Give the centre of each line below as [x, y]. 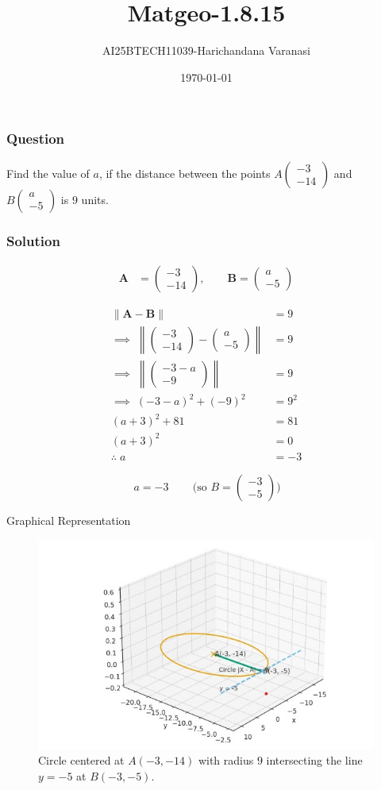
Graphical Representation [69, 520]
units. [95, 199]
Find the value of [48, 173]
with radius [226, 760]
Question [36, 139]
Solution [33, 240]
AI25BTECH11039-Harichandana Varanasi [206, 50]
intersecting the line [314, 760]
